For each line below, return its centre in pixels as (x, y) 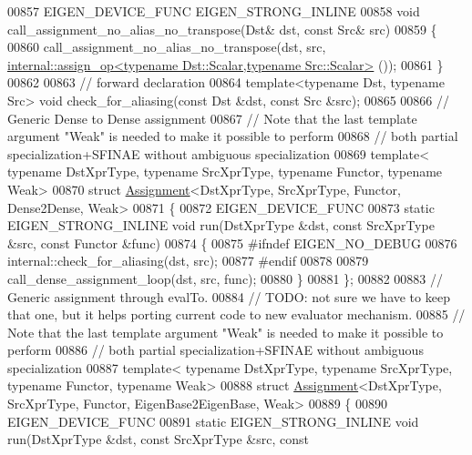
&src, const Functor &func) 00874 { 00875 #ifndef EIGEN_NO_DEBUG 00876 (232, 243)
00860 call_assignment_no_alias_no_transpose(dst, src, (167, 47)
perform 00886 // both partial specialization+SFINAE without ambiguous (215, 350)
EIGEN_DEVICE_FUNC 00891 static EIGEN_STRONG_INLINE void (213, 421)
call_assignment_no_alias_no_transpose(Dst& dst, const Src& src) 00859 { (222, 29)
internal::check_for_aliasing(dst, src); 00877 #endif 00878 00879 (188, 261)
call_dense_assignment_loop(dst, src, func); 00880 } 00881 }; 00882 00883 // (225, 278)
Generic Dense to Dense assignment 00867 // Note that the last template (212, 118)
